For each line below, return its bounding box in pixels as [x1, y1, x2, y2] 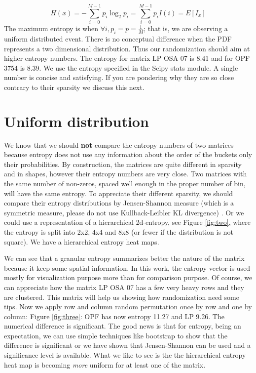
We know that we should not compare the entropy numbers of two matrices [4, 139, 234, 150]
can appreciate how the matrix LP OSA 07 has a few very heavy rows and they [4, 282, 244, 292]
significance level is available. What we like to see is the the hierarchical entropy [4, 350, 246, 360]
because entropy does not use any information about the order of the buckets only [4, 149, 252, 160]
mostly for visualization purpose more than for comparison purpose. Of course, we [4, 272, 253, 283]
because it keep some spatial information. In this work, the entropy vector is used [4, 262, 251, 273]
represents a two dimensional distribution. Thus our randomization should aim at [4, 43, 250, 53]
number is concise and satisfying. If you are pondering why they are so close [4, 72, 234, 83]
